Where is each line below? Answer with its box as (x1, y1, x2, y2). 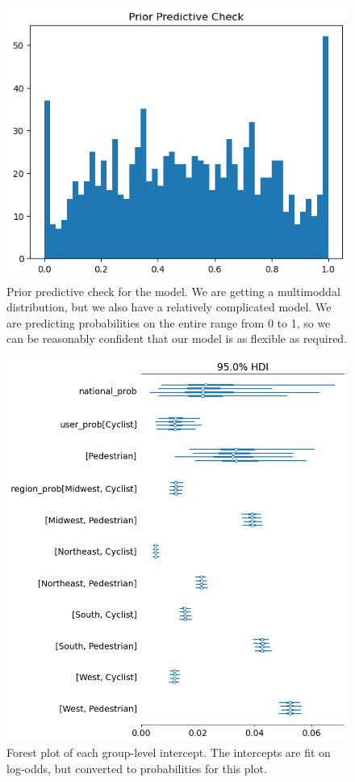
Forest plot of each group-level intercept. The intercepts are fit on (6, 744, 331, 761)
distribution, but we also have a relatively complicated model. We (6, 298, 332, 315)
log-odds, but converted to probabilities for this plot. (6, 760, 267, 777)
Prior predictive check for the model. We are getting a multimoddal (6, 282, 340, 299)
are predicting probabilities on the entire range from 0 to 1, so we (6, 314, 331, 331)
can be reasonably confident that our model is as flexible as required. (6, 330, 348, 347)
